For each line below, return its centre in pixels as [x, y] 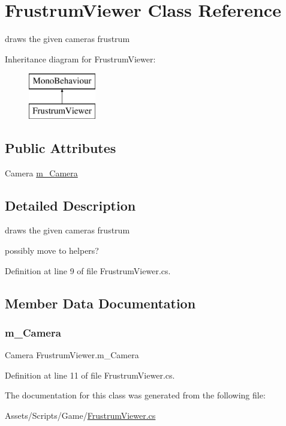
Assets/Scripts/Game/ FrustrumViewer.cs [80, 415]
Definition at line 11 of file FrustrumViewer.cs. [90, 375]
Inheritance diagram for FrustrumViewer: [80, 58]
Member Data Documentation [100, 303]
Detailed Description [70, 205]
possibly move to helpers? [52, 250]
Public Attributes [61, 147]
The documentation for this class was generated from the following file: [135, 395]
